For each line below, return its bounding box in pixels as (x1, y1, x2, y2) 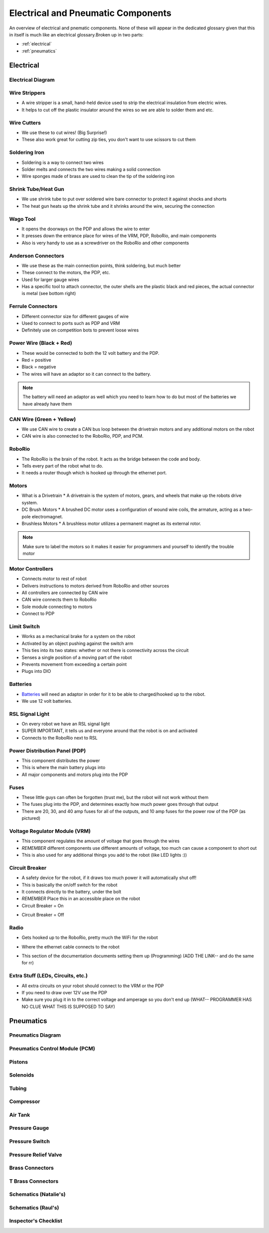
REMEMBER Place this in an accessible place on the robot (21, 896, 140, 902)
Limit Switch (9, 623, 40, 630)
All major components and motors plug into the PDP (21, 771, 128, 777)
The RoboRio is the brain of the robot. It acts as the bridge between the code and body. (21, 456, 201, 462)
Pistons (9, 1058, 28, 1065)
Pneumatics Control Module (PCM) (9, 1045, 96, 1052)
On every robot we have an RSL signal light (21, 721, 110, 727)
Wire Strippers (9, 90, 46, 97)
